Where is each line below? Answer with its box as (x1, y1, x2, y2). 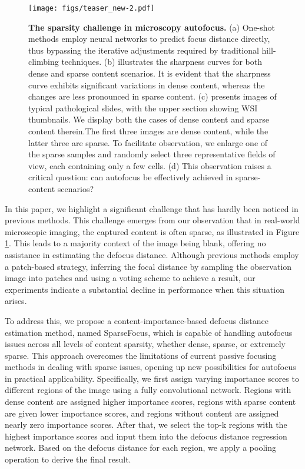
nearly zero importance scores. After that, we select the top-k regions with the (5, 418, 287, 431)
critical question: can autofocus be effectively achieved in (28, 171, 233, 183)
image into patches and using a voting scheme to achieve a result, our (5, 272, 256, 284)
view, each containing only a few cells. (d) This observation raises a (28, 159, 271, 171)
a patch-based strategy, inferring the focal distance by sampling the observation (5, 260, 292, 272)
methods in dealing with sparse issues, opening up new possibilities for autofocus (5, 361, 296, 373)
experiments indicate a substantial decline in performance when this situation (5, 283, 284, 295)
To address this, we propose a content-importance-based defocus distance (5, 314, 268, 326)
